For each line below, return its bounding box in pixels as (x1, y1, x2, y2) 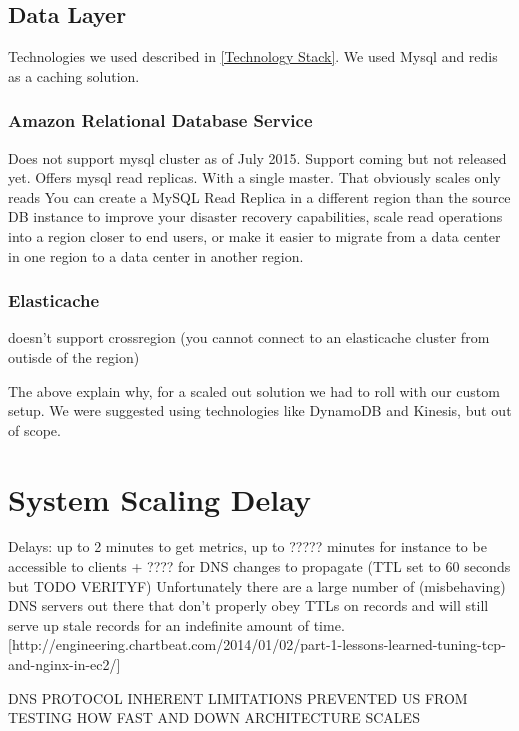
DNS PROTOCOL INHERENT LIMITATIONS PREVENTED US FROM (8, 687, 468, 708)
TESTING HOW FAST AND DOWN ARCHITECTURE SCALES (8, 707, 420, 728)
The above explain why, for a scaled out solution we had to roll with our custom (8, 380, 500, 401)
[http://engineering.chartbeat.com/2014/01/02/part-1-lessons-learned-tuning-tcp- (8, 634, 506, 655)
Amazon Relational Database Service (8, 108, 313, 133)
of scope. (8, 419, 61, 440)
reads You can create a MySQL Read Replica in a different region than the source (8, 186, 511, 207)
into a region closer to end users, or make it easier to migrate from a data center (8, 225, 501, 246)
